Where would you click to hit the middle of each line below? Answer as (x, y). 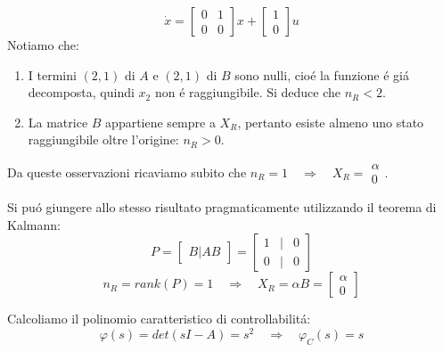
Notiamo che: (43, 45)
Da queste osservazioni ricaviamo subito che (127, 172)
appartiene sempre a (160, 122)
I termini (52, 74)
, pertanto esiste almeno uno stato (331, 122)
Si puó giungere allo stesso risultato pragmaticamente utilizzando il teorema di (222, 207)
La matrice (58, 122)
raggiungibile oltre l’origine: (103, 139)
